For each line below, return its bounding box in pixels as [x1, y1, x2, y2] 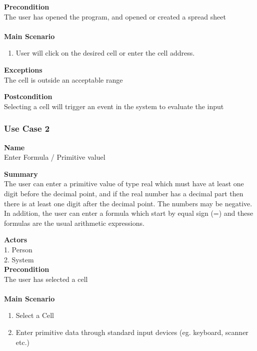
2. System [4, 254, 34, 264]
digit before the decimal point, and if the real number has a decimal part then [4, 188, 243, 198]
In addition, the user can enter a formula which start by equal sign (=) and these [4, 208, 253, 218]
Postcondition [4, 91, 52, 102]
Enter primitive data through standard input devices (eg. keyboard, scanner [15, 327, 248, 337]
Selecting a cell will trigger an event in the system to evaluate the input [4, 101, 224, 111]
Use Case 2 [4, 122, 50, 135]
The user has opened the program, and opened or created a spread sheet [4, 11, 226, 22]
